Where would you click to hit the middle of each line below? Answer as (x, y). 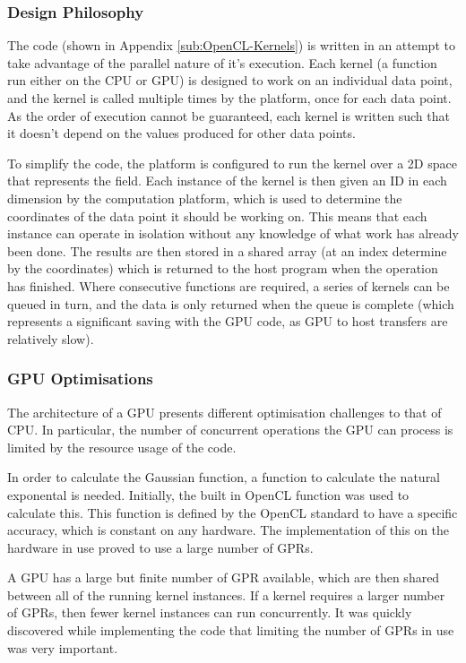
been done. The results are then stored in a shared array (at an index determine (227, 250)
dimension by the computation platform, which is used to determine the (205, 198)
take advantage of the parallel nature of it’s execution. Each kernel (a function (222, 62)
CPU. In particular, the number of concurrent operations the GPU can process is (230, 430)
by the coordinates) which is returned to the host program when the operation (223, 268)
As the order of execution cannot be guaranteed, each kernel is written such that (229, 115)
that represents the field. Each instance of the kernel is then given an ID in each (227, 181)
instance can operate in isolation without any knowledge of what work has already (233, 233)
